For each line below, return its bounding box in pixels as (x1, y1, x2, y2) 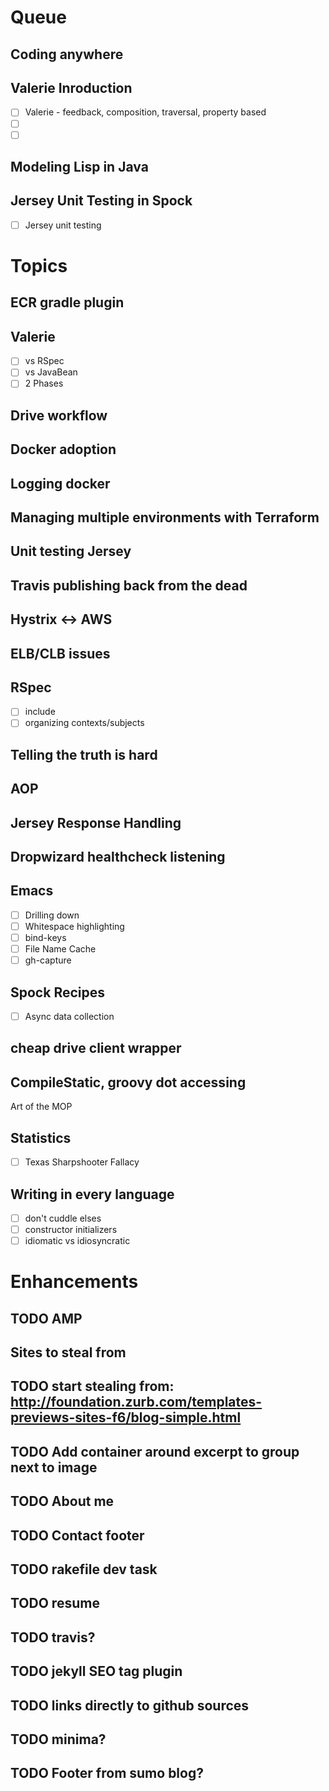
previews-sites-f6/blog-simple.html (10, 1409, 242, 1426)
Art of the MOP (10, 1101, 73, 1113)
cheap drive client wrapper (10, 1040, 182, 1057)
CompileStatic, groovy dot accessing (10, 1074, 247, 1091)
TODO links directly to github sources (10, 1697, 250, 1714)
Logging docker (10, 475, 111, 492)
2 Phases (24, 377, 64, 390)
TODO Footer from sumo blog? (10, 1765, 204, 1782)
